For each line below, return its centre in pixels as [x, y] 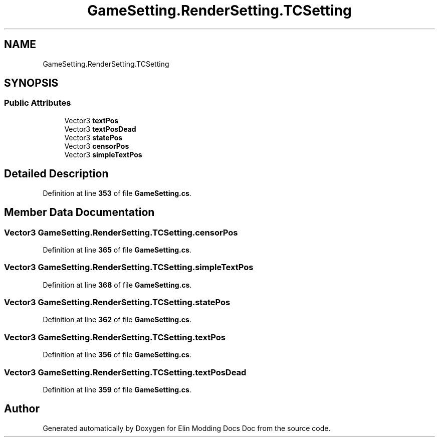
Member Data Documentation [79, 212]
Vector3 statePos [93, 137]
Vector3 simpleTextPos [103, 154]
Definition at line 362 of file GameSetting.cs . [117, 320]
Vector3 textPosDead [100, 129]
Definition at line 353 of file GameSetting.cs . [117, 193]
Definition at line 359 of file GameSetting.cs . [117, 389]
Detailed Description [56, 174]
